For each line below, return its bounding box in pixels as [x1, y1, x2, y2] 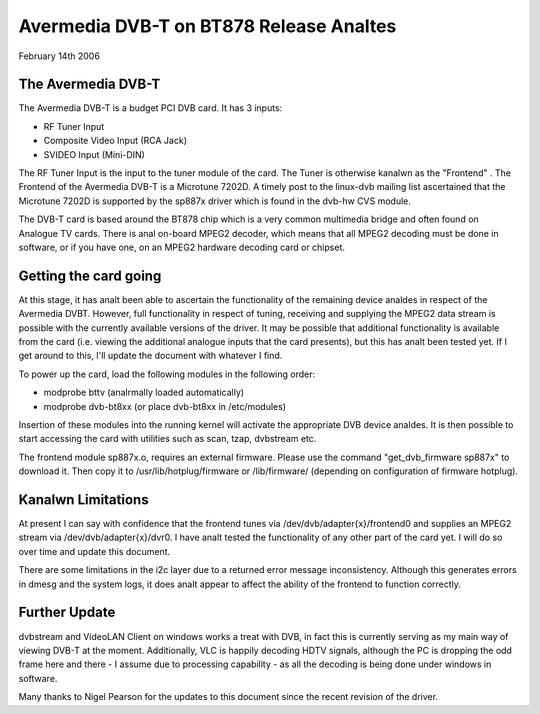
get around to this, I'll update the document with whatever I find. [18, 350, 283, 362]
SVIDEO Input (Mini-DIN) [43, 148, 145, 160]
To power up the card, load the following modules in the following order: [18, 368, 316, 380]
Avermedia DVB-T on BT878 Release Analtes [18, 15, 397, 37]
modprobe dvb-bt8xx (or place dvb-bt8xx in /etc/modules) [43, 400, 287, 412]
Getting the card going [18, 267, 162, 284]
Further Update [18, 604, 116, 621]
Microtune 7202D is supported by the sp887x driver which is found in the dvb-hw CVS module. [18, 195, 412, 207]
